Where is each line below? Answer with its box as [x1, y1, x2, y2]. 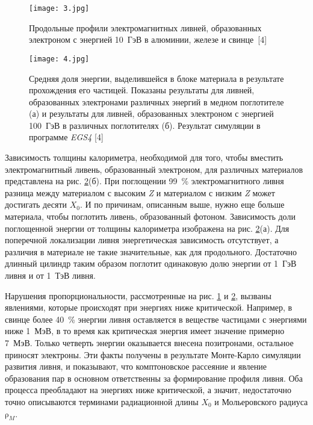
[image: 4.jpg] [29, 54, 90, 63]
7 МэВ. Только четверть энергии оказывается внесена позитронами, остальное [5, 336, 294, 349]
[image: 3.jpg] [29, 4, 90, 13]
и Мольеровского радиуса [214, 395, 308, 408]
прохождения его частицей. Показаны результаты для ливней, [29, 84, 255, 96]
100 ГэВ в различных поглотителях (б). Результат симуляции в [29, 119, 261, 131]
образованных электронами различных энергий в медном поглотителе [29, 95, 284, 108]
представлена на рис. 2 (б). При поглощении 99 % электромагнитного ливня [5, 175, 284, 187]
